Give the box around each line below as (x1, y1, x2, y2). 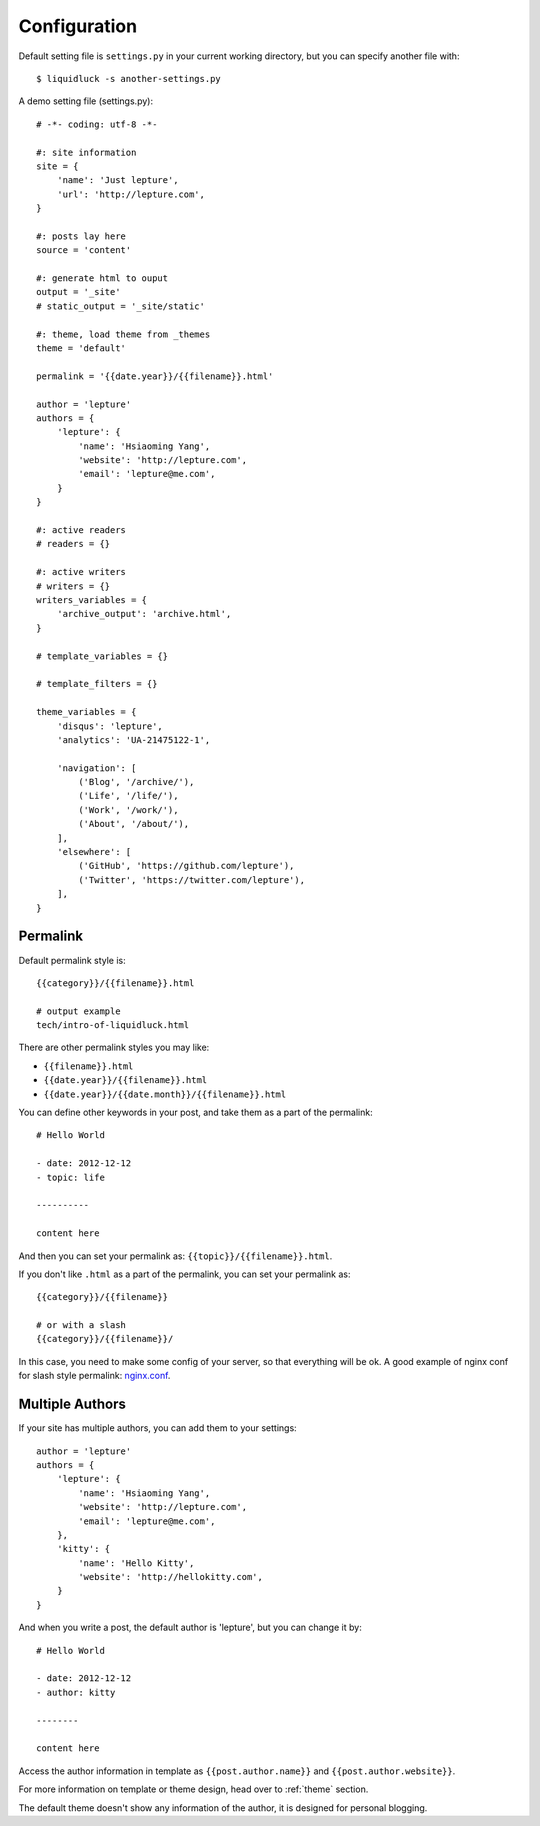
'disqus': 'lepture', (56, 720, 164, 732)
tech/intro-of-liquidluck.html (36, 1020, 190, 1031)
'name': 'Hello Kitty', (78, 1557, 195, 1569)
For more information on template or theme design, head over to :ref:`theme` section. (18, 1783, 369, 1795)
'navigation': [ (56, 762, 137, 774)
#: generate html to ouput (36, 273, 169, 284)
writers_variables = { (36, 595, 148, 605)
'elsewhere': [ (56, 846, 132, 858)
